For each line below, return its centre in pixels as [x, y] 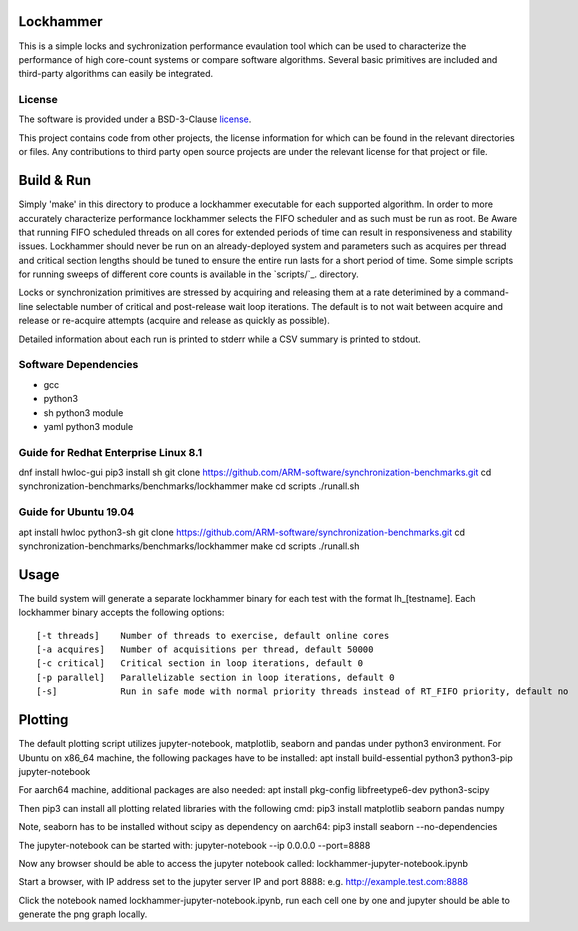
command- [486, 292]
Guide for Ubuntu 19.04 [76, 512]
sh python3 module [83, 412]
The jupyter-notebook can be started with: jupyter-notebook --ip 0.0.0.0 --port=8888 [194, 845]
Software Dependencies [78, 365]
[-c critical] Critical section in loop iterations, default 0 [200, 663]
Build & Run [55, 180]
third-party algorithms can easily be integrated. [116, 74]
